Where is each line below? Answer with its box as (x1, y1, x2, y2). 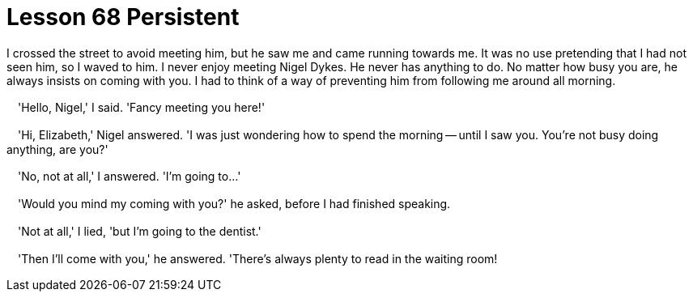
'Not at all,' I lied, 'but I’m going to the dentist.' (17, 223, 261, 238)
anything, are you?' (6, 142, 108, 156)
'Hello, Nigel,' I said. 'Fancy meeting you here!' (17, 100, 266, 114)
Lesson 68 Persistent (6, 3, 240, 31)
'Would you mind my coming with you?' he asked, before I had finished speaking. (17, 196, 451, 211)
